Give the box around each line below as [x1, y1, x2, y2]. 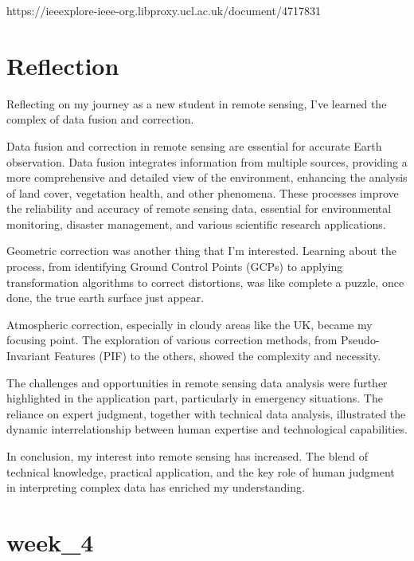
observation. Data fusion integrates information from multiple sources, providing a [6, 153, 408, 170]
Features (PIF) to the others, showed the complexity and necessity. [53, 347, 381, 364]
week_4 [6, 525, 94, 558]
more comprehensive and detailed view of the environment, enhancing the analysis [6, 169, 408, 186]
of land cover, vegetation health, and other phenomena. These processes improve [6, 184, 399, 201]
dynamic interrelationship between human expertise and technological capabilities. [6, 421, 408, 437]
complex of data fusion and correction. [6, 111, 194, 127]
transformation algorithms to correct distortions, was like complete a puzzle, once [6, 273, 404, 290]
